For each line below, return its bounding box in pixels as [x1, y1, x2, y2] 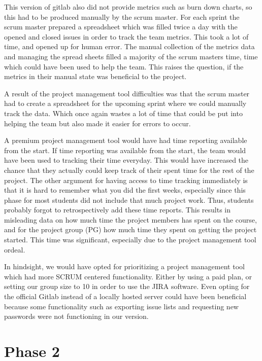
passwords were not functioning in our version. [4, 311, 149, 321]
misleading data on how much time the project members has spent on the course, [4, 214, 257, 225]
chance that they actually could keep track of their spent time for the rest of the [4, 164, 254, 175]
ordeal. [4, 244, 25, 255]
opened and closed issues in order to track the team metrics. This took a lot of [4, 31, 249, 42]
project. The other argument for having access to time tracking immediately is [4, 174, 248, 185]
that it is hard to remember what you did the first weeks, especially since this [4, 185, 246, 195]
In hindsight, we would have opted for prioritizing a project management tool [4, 261, 245, 272]
